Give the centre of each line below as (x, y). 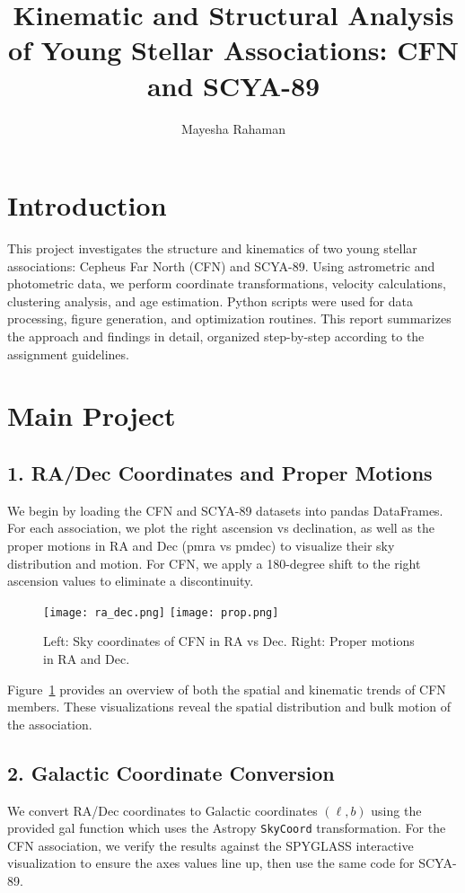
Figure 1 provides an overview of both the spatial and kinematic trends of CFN (227, 689)
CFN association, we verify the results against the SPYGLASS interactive (211, 845)
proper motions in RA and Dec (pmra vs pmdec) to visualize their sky (201, 545)
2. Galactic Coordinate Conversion (171, 772)
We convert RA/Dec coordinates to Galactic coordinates (162, 810)
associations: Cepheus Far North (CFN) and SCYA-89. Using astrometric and (221, 265)
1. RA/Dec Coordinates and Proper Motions (220, 472)
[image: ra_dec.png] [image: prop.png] (161, 612)
